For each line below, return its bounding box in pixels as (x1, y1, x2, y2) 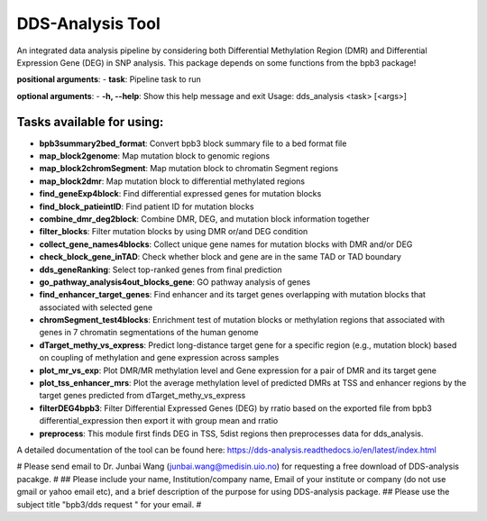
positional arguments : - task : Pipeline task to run (16, 74, 202, 85)
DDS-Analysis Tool (16, 14, 161, 33)
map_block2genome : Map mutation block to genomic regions (39, 151, 271, 161)
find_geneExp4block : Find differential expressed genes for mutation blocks (39, 188, 322, 199)
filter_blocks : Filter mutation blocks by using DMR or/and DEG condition (39, 226, 308, 237)
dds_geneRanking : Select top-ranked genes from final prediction (39, 264, 283, 275)
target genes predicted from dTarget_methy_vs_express (39, 390, 246, 401)
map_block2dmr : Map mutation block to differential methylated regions (39, 176, 306, 187)
